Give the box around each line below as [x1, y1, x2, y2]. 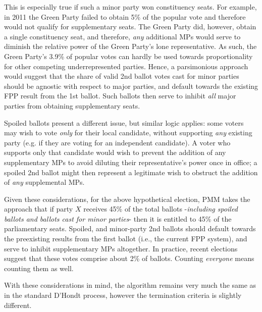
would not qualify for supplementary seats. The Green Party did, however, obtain [4, 21, 256, 32]
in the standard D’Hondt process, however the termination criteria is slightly [4, 290, 242, 300]
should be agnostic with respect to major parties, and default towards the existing [4, 80, 258, 91]
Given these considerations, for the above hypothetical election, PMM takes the [4, 193, 250, 204]
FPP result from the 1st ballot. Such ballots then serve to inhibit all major [4, 90, 236, 101]
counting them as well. [4, 263, 74, 273]
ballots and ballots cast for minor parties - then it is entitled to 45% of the [4, 213, 232, 224]
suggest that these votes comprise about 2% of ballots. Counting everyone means [4, 253, 254, 264]
